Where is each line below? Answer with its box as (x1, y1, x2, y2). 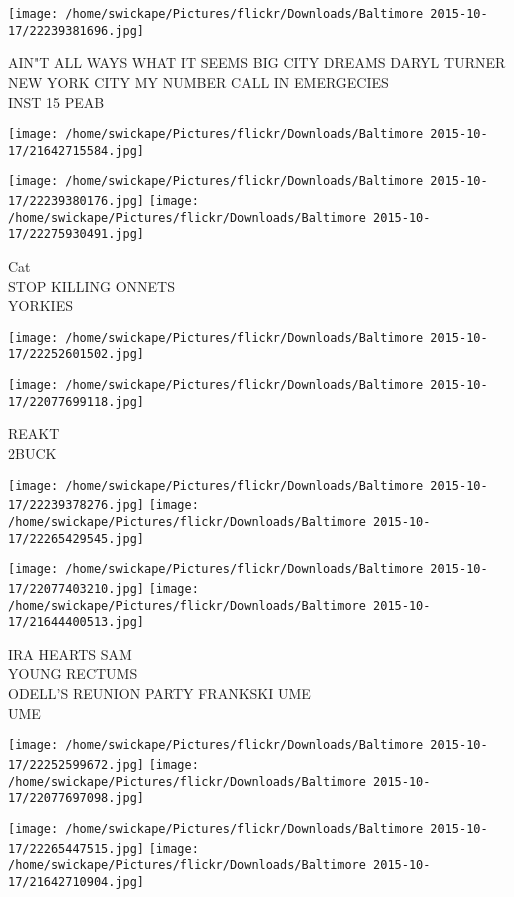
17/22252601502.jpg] (8, 347, 145, 362)
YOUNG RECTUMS (8, 663, 138, 684)
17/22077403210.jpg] (8, 581, 145, 596)
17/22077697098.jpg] (8, 791, 145, 806)
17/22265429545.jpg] (8, 531, 145, 546)
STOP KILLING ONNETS (8, 275, 175, 296)
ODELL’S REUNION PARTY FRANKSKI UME (8, 683, 311, 704)
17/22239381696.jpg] (8, 23, 145, 38)
